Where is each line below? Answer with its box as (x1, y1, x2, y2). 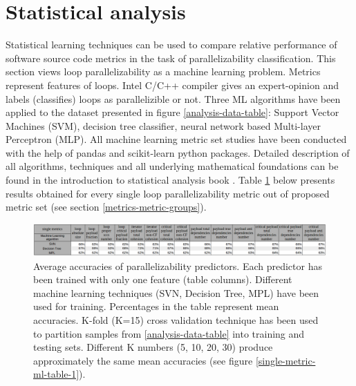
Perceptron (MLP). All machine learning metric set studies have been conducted (6, 132, 347, 146)
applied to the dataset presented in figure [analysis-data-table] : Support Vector (6, 105, 339, 119)
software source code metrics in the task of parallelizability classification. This (6, 50, 336, 65)
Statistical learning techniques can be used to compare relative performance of (6, 37, 337, 52)
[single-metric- (255, 353, 316, 367)
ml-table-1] (33, 367, 79, 381)
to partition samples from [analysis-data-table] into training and (33, 326, 305, 340)
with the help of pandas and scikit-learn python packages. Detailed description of (6, 145, 350, 160)
